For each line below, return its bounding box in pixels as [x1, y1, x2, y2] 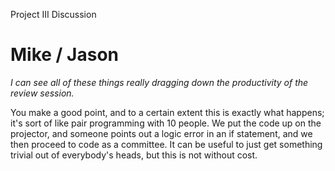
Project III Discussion [10, 9, 97, 20]
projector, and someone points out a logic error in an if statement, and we [10, 127, 313, 139]
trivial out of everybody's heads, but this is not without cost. [10, 149, 258, 161]
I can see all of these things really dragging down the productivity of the [10, 76, 309, 88]
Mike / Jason [10, 44, 120, 66]
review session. [10, 87, 75, 99]
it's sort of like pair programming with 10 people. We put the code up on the [10, 117, 322, 129]
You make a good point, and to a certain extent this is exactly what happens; [10, 106, 325, 118]
